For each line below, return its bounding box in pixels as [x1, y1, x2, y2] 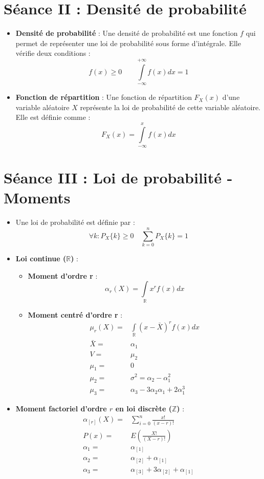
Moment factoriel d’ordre [15, 403, 107, 414]
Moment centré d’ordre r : [28, 309, 123, 320]
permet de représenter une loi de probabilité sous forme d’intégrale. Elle [15, 37, 241, 48]
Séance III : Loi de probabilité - [4, 167, 233, 188]
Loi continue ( [15, 253, 67, 264]
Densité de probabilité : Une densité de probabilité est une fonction [15, 28, 238, 38]
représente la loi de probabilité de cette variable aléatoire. [80, 101, 261, 112]
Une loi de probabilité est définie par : [15, 217, 135, 227]
